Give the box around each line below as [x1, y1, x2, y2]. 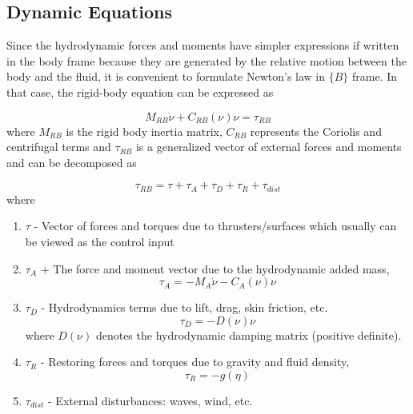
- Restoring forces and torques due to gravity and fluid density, [40, 353, 350, 370]
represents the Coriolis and [250, 122, 382, 139]
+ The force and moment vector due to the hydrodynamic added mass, [40, 260, 390, 277]
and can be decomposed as [6, 153, 137, 170]
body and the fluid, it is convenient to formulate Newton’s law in [6, 68, 326, 85]
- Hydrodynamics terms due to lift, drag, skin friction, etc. [41, 299, 328, 316]
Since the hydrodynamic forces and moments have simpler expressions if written [6, 37, 399, 54]
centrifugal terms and [6, 138, 111, 155]
